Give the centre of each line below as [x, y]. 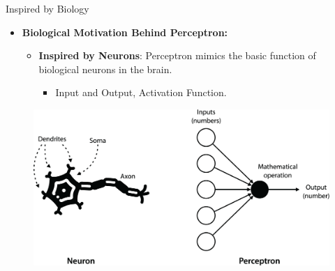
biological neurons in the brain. [105, 69]
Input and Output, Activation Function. [141, 92]
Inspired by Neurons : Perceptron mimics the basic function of [177, 55]
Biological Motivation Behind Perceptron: [125, 32]
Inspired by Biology [47, 8]
